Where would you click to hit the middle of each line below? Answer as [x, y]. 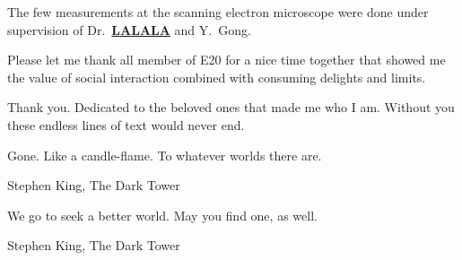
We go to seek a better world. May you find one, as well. [162, 215]
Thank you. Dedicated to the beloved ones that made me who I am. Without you [231, 107]
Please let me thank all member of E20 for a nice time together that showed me [227, 60]
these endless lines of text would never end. [126, 124]
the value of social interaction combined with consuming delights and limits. [217, 77]
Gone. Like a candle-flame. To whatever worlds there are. [165, 155]
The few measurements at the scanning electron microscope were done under [218, 12]
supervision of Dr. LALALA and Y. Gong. [129, 29]
